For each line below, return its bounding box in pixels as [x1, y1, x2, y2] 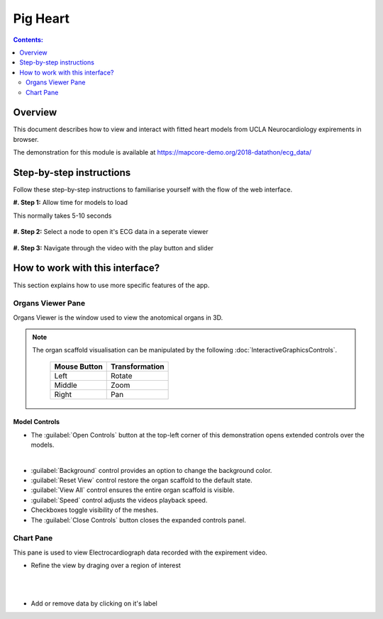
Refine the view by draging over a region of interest [30, 561, 181, 570]
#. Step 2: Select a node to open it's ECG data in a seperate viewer [13, 228, 209, 236]
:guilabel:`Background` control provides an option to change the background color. [30, 466, 272, 474]
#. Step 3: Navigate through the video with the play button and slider [13, 243, 214, 252]
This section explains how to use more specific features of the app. [13, 281, 210, 289]
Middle [54, 380, 77, 390]
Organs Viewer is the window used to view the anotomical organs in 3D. [13, 313, 223, 322]
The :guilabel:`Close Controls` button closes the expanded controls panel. [30, 515, 246, 524]
